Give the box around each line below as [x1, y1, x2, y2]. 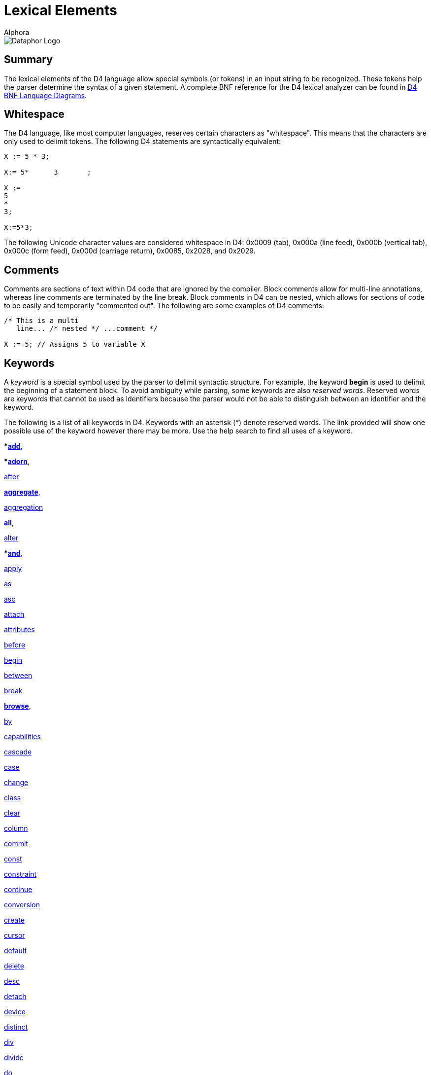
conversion [4, 900, 40, 909]
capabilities [4, 732, 41, 741]
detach [4, 992, 27, 1001]
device [4, 1007, 26, 1016]
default [4, 946, 27, 955]
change [4, 778, 29, 787]
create [4, 916, 25, 925]
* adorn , [4, 457, 30, 466]
